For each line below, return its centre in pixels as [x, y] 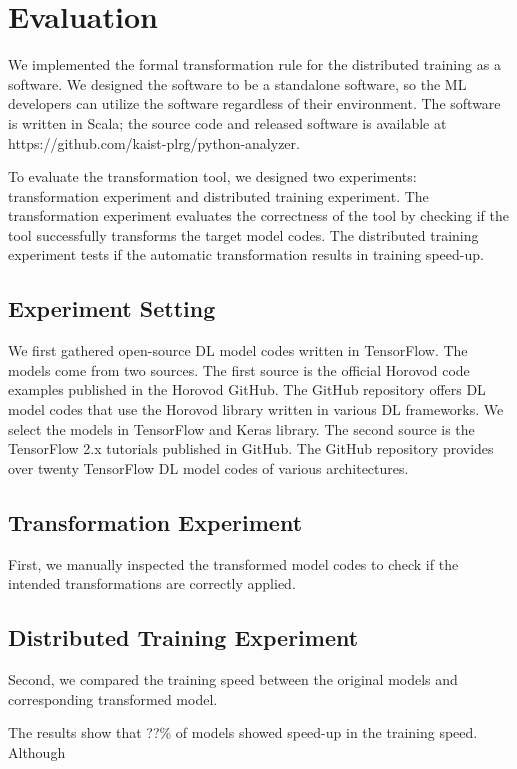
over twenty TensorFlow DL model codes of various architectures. [208, 467]
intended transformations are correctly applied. [152, 583]
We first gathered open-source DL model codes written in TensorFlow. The [238, 350]
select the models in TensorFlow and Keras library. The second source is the [241, 428]
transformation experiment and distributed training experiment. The [218, 195]
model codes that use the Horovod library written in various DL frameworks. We [256, 409]
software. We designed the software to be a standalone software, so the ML [237, 83]
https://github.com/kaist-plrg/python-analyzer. [154, 142]
